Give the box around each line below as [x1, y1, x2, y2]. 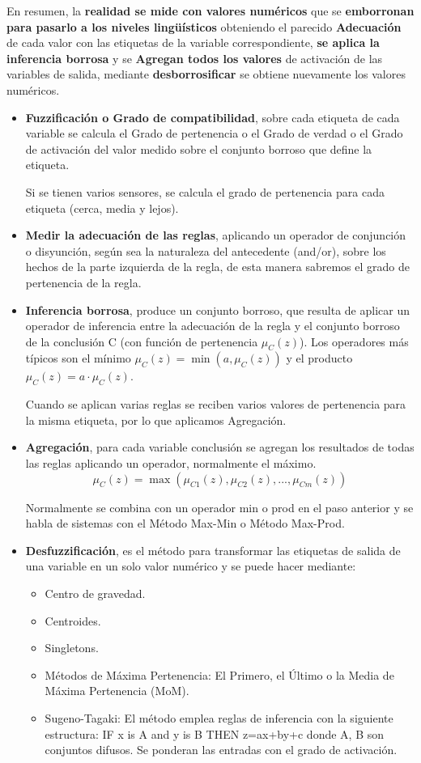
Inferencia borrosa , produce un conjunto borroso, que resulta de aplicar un [25, 301, 410, 318]
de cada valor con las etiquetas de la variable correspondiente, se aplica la [6, 34, 380, 51]
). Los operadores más [300, 333, 409, 350]
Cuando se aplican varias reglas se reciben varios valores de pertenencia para [25, 396, 406, 413]
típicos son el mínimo [25, 350, 131, 367]
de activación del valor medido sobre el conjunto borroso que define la [25, 140, 372, 157]
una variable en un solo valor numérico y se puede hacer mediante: [25, 557, 356, 574]
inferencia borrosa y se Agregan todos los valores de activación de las [6, 49, 383, 66]
